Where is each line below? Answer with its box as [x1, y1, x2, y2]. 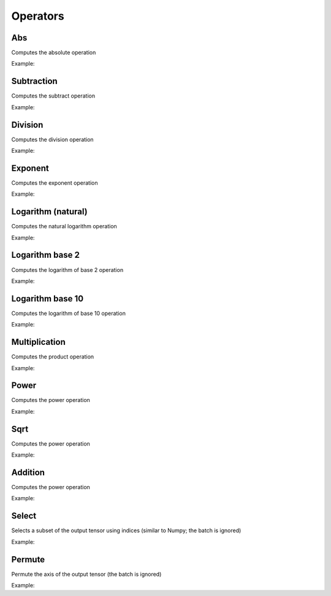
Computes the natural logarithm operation [11, 223, 118, 230]
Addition [11, 467, 45, 478]
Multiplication [11, 337, 66, 347]
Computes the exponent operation [11, 179, 98, 187]
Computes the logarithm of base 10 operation [11, 309, 126, 317]
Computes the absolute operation [11, 49, 96, 56]
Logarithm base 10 [11, 293, 84, 304]
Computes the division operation [11, 136, 94, 143]
